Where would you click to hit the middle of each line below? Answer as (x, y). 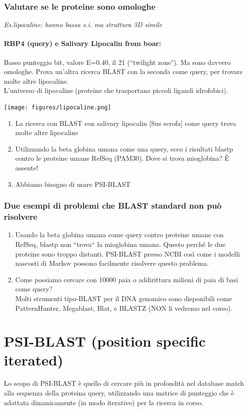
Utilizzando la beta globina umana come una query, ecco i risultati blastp (124, 148)
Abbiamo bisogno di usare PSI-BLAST (73, 184)
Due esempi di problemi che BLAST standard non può (113, 205)
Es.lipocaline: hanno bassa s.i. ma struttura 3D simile (83, 24)
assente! (27, 168)
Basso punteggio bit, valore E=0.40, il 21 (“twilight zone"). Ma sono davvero (117, 62)
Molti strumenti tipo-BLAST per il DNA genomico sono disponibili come (124, 298)
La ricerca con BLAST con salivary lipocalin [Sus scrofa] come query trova (126, 123)
